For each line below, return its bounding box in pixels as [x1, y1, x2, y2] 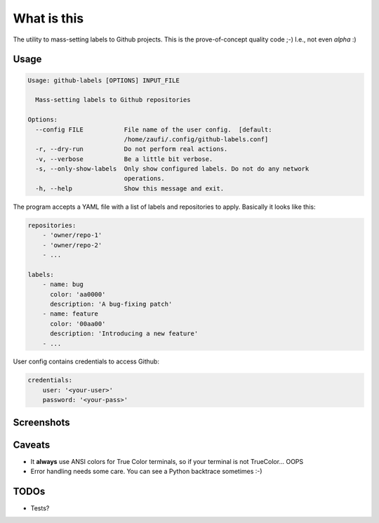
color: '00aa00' [50, 320, 106, 328]
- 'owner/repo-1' [42, 231, 102, 239]
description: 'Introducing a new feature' [50, 330, 199, 337]
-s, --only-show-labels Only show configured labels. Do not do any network [35, 165, 310, 173]
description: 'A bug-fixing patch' [50, 299, 173, 308]
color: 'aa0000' [50, 290, 106, 298]
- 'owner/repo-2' [42, 241, 102, 249]
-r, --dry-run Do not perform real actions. [35, 145, 228, 153]
